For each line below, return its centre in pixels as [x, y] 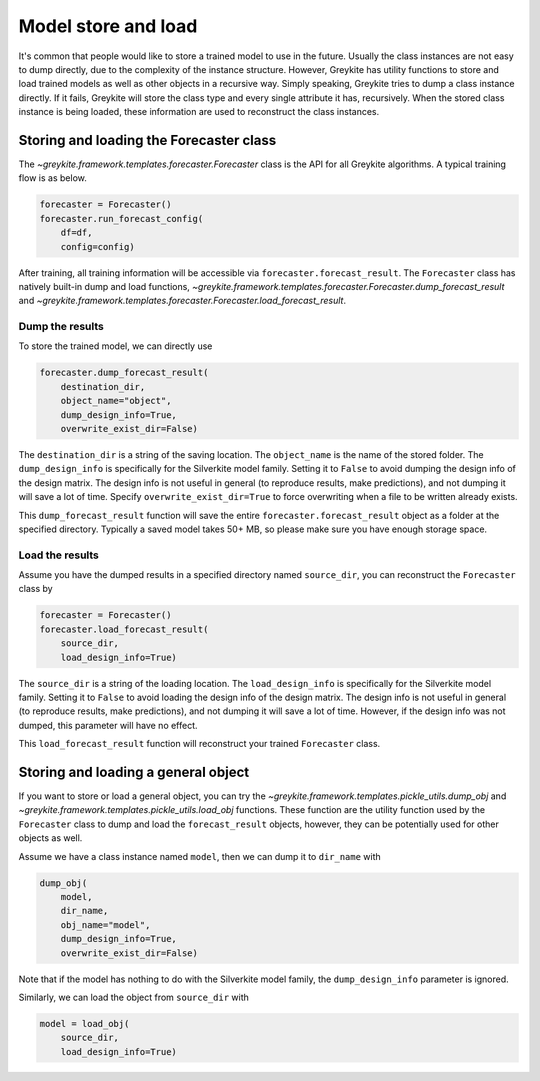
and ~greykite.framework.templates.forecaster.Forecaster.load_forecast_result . [182, 301]
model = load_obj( [84, 1023]
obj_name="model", [105, 924]
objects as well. [50, 838]
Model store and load [108, 26]
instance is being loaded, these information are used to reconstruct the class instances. [199, 112]
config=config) [97, 246]
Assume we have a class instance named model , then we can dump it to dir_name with [200, 856]
